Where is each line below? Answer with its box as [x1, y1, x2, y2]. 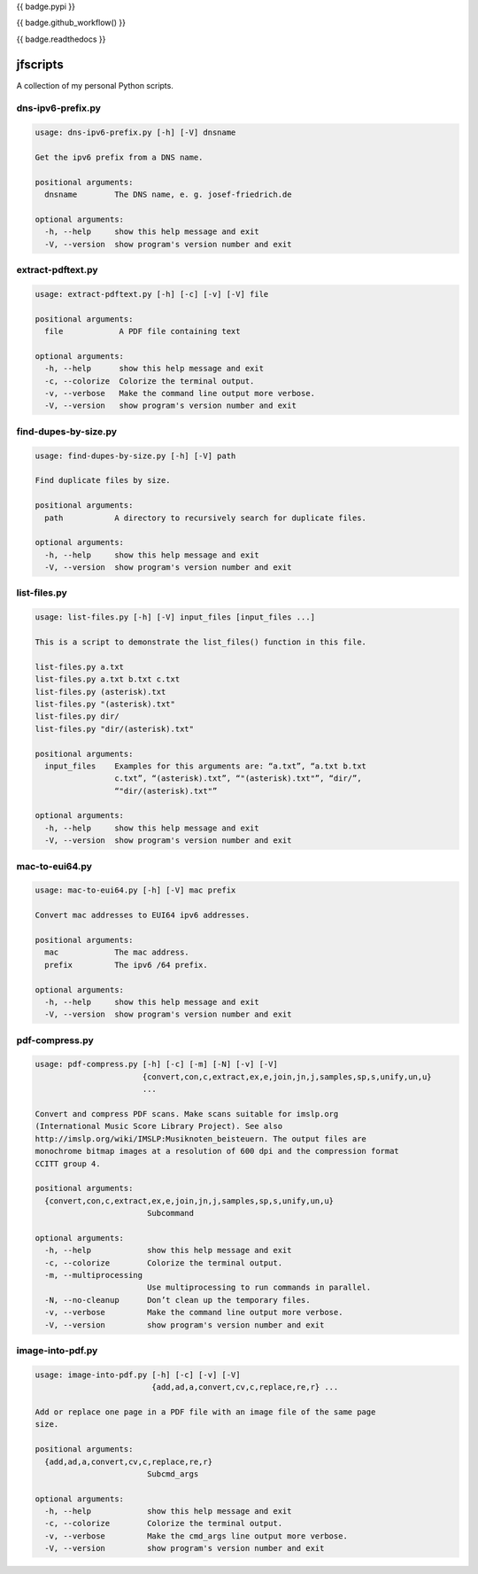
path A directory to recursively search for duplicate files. [44, 512, 367, 523]
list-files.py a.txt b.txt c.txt [35, 674, 181, 684]
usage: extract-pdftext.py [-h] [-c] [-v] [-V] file [35, 289, 269, 299]
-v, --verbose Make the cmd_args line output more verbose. [44, 1531, 349, 1541]
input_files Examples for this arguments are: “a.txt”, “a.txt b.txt [44, 760, 367, 771]
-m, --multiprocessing [44, 1270, 143, 1281]
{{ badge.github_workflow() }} [16, 18, 126, 28]
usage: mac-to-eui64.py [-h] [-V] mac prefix [35, 885, 236, 895]
